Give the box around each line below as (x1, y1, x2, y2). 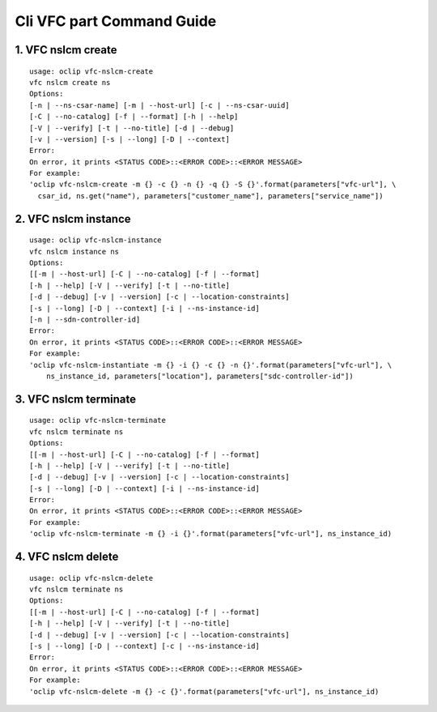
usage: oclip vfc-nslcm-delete (29, 573, 154, 582)
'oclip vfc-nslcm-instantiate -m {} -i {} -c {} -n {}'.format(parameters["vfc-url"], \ (29, 360, 392, 369)
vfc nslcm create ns (29, 78, 111, 87)
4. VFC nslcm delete (15, 550, 119, 564)
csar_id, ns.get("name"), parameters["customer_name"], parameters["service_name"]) (37, 191, 384, 200)
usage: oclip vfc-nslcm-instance (29, 236, 162, 245)
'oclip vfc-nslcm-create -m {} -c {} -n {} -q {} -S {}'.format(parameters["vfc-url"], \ (29, 180, 397, 190)
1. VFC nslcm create (15, 43, 117, 57)
